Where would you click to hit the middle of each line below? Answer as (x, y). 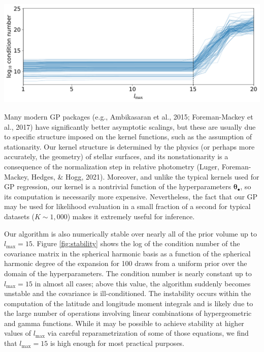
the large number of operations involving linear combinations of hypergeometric (128, 313)
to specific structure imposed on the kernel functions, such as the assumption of (128, 137)
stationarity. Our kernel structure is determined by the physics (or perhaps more (129, 146)
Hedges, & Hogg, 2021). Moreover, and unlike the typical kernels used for (145, 176)
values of (18, 333)
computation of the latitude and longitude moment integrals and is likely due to (129, 303)
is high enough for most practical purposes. (117, 343)
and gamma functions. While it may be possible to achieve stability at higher (124, 323)
